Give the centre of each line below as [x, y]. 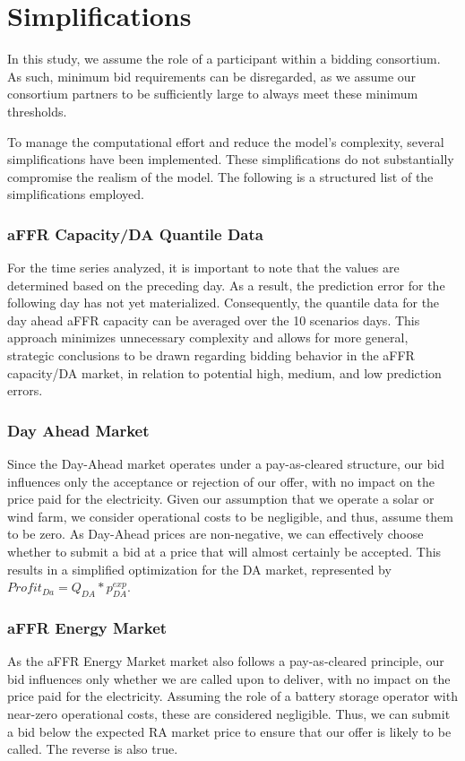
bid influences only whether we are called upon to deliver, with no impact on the [229, 678]
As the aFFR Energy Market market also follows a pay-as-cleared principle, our [226, 661]
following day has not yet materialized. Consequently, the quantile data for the [224, 303]
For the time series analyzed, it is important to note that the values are [203, 268]
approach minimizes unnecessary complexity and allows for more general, [208, 337]
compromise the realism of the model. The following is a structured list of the [220, 176]
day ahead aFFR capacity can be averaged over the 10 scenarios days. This [214, 320]
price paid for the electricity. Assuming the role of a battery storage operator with [232, 696]
